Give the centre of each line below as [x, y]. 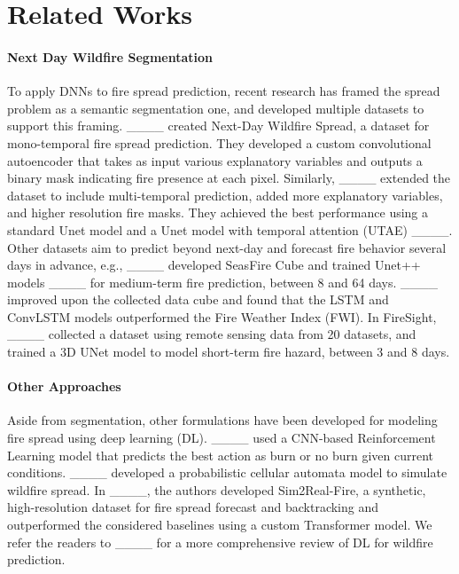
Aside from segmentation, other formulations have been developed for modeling [222, 420]
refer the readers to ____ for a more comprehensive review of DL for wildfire [220, 542]
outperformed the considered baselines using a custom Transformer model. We [220, 525]
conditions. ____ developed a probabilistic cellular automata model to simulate [227, 472]
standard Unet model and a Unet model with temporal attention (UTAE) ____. [230, 229]
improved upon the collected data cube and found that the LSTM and [198, 299]
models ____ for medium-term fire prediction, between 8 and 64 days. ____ [223, 282]
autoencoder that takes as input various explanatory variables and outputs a [215, 160]
